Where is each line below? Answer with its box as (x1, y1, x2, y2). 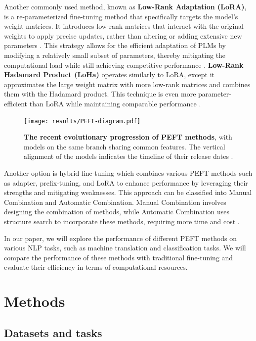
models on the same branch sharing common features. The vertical (24, 141, 225, 151)
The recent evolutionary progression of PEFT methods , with (24, 132, 232, 142)
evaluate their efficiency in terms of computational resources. (4, 262, 188, 272)
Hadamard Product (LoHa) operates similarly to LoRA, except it (4, 69, 215, 80)
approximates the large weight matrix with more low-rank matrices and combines (4, 79, 251, 89)
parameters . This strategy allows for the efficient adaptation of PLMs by (4, 40, 226, 50)
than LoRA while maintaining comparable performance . (29, 98, 201, 108)
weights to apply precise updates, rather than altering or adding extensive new (4, 30, 242, 41)
